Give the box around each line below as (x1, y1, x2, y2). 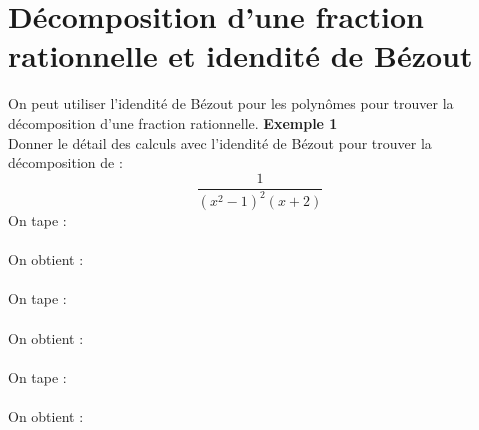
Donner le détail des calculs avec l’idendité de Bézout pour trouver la (8, 132, 432, 153)
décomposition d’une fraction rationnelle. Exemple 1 (8, 112, 338, 133)
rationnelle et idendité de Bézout (8, 35, 473, 76)
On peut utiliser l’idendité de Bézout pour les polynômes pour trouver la (8, 93, 454, 114)
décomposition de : (8, 152, 123, 173)
